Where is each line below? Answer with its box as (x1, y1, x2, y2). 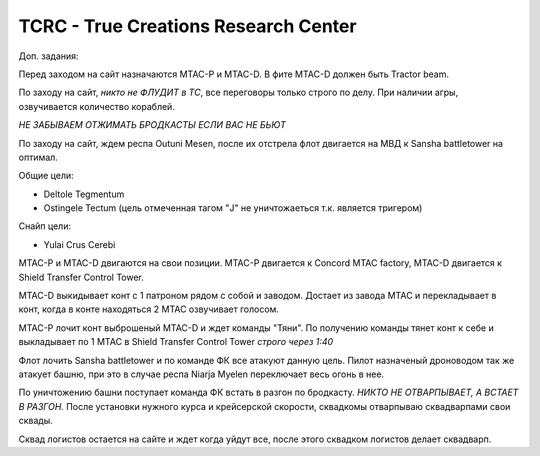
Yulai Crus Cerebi (43, 238, 116, 250)
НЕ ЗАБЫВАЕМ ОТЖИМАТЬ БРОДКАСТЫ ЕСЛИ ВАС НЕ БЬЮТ (18, 119, 287, 131)
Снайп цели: (18, 220, 72, 232)
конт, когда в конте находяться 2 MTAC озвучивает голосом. (18, 303, 280, 315)
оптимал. (18, 151, 59, 163)
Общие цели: (18, 170, 74, 182)
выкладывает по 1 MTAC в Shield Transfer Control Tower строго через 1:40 (18, 336, 334, 348)
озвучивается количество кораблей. (18, 100, 175, 112)
